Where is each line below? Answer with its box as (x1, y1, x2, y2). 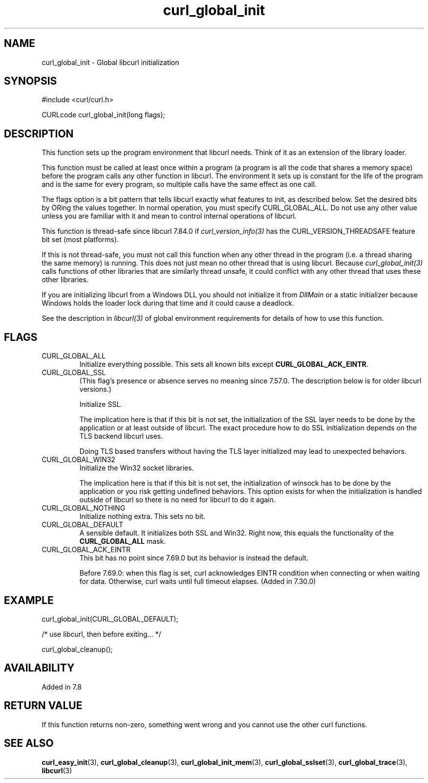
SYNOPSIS (4, 75, 57, 88)
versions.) (79, 385, 111, 394)
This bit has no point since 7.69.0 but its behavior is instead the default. (79, 554, 308, 562)
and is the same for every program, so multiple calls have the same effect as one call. (42, 180, 317, 189)
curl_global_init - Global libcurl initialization (42, 58, 179, 67)
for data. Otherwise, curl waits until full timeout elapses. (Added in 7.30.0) (79, 577, 316, 586)
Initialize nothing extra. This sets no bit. (79, 512, 206, 521)
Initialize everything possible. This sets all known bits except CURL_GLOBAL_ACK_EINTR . (79, 360, 368, 369)
